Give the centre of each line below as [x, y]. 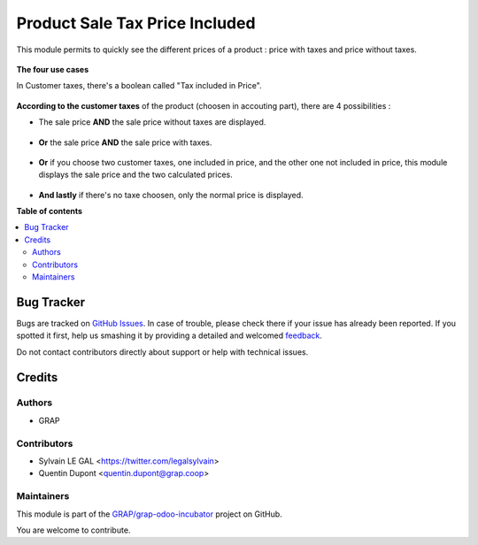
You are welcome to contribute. [73, 530]
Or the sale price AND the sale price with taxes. [125, 142]
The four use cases [53, 69]
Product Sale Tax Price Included [136, 23]
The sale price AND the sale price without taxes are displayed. [152, 122]
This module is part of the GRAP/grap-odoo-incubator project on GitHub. [149, 514]
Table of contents [50, 211]
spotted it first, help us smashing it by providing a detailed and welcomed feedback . [170, 335]
